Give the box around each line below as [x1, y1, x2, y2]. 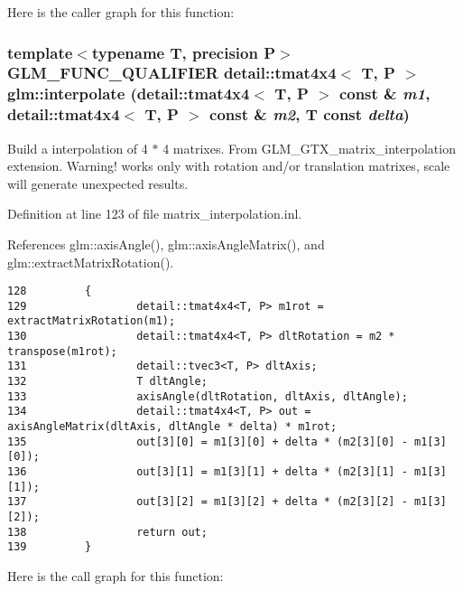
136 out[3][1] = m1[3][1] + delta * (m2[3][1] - [7, 465, 408, 479]
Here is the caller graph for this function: [7, 3, 235, 21]
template [7, 41, 73, 63]
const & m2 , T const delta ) [209, 103, 410, 126]
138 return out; [7, 525, 208, 539]
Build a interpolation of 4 [7, 138, 148, 157]
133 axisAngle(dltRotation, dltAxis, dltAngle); [7, 389, 408, 403]
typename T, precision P [91, 41, 276, 63]
